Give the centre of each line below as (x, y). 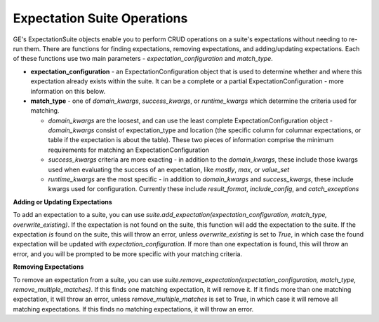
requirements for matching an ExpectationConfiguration (129, 150)
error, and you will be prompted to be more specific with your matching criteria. (127, 254)
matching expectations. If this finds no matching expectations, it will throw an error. (133, 309)
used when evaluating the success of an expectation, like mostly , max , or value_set (169, 169)
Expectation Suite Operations (100, 18)
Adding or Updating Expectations (62, 202)
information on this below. (68, 91)
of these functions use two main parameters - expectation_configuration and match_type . (143, 59)
